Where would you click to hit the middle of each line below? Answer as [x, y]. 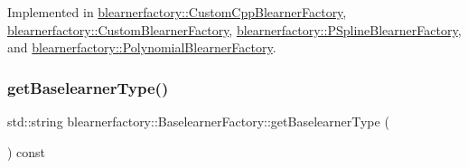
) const [27, 151]
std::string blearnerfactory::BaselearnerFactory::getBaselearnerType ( [198, 121]
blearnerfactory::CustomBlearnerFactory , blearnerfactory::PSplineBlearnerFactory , [234, 29]
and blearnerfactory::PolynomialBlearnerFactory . [142, 47]
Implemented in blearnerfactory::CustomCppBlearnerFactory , [177, 12]
